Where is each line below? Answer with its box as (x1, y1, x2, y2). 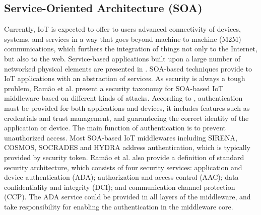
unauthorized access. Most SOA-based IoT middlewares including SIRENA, (4, 132, 237, 142)
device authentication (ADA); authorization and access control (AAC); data (4, 172, 239, 182)
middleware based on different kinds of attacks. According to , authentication (4, 93, 243, 103)
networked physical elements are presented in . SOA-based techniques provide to (4, 63, 252, 74)
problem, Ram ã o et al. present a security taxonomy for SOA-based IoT (4, 83, 224, 93)
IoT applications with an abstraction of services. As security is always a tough (4, 73, 245, 84)
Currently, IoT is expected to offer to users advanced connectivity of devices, (4, 24, 241, 34)
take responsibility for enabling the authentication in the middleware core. (4, 201, 233, 211)
